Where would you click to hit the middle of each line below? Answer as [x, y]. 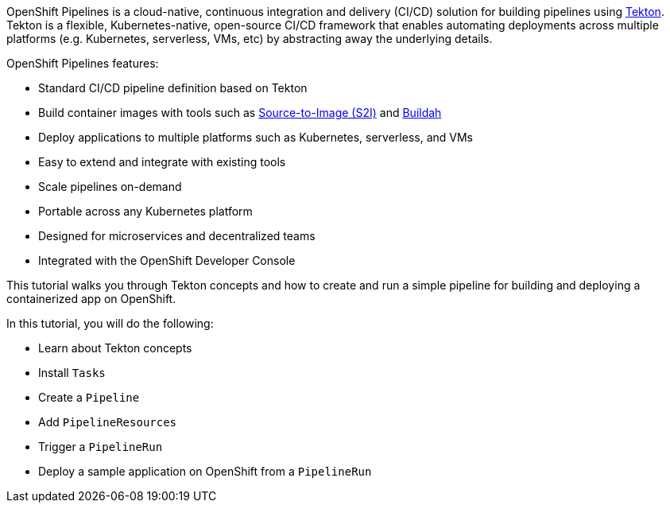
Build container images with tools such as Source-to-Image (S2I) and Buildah [240, 113]
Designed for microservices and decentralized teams [177, 236]
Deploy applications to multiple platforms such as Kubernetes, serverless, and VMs [256, 137]
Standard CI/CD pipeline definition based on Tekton [173, 88]
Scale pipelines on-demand [110, 187]
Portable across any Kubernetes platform [145, 211]
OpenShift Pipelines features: [83, 63]
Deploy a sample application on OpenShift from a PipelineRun [205, 471]
